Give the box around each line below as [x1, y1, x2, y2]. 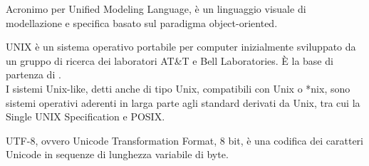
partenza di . [6, 67, 61, 82]
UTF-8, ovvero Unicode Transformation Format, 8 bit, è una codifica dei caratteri [6, 133, 363, 147]
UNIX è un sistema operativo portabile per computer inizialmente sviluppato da [6, 39, 356, 54]
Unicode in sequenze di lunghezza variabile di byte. [6, 147, 229, 162]
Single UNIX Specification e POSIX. [6, 109, 165, 124]
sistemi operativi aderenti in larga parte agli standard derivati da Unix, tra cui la [6, 95, 360, 110]
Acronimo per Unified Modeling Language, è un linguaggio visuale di [6, 1, 306, 16]
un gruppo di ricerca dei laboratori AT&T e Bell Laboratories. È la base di [6, 53, 333, 68]
